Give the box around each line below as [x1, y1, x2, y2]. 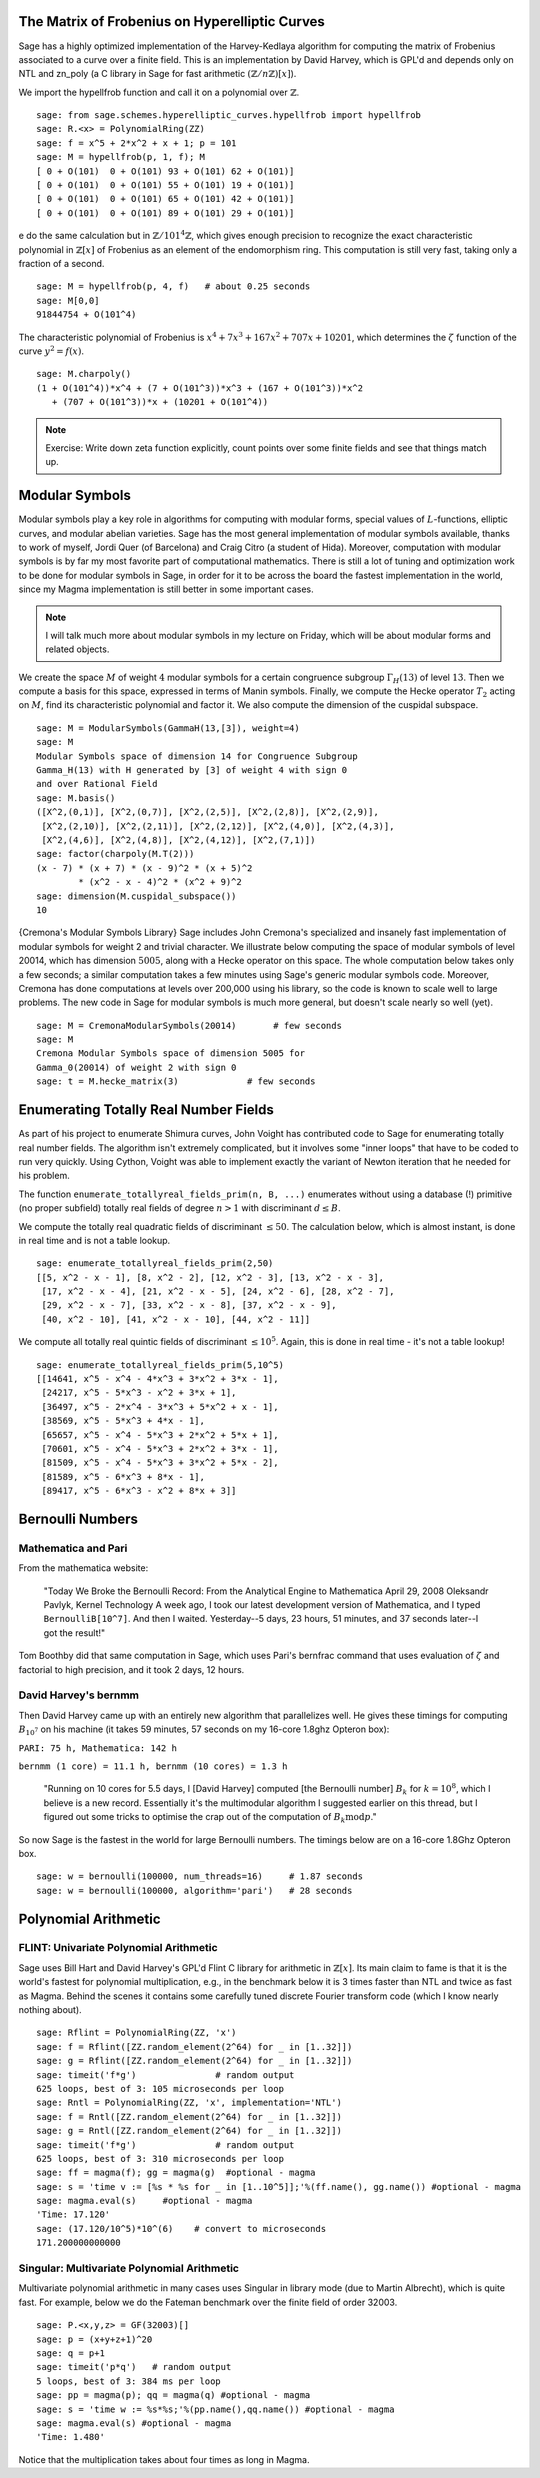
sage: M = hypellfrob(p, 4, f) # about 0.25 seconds [36, 281, 311, 292]
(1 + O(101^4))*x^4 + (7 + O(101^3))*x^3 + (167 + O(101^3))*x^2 [36, 382, 364, 394]
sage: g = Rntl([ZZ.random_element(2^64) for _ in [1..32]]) [36, 2125, 342, 2137]
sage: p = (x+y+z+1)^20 [36, 2333, 153, 2345]
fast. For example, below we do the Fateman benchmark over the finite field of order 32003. [18, 2296, 398, 2308]
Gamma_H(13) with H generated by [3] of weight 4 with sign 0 [36, 765, 348, 776]
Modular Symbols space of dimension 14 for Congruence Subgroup [36, 750, 359, 762]
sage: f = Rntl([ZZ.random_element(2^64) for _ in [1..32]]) [36, 2111, 342, 2122]
